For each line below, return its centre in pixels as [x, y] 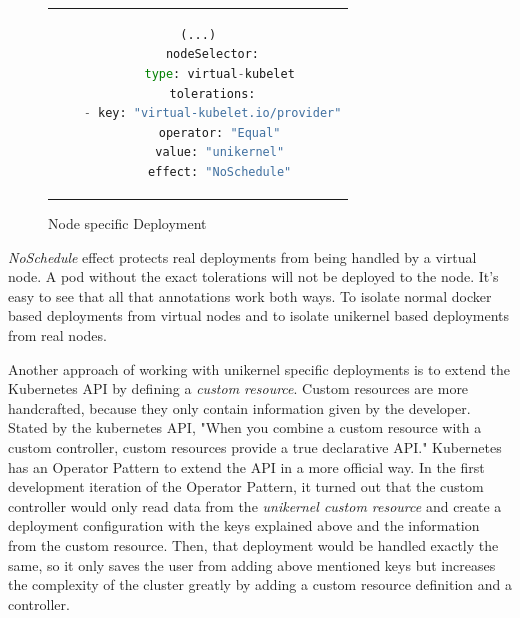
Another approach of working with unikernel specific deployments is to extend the [259, 368]
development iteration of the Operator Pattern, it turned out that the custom [246, 486]
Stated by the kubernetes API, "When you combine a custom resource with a [245, 427]
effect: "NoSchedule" [220, 171]
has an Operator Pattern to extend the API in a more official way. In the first [246, 466]
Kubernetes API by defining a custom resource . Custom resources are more [238, 388]
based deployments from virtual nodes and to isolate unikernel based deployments [259, 315]
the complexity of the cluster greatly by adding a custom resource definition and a [260, 584]
